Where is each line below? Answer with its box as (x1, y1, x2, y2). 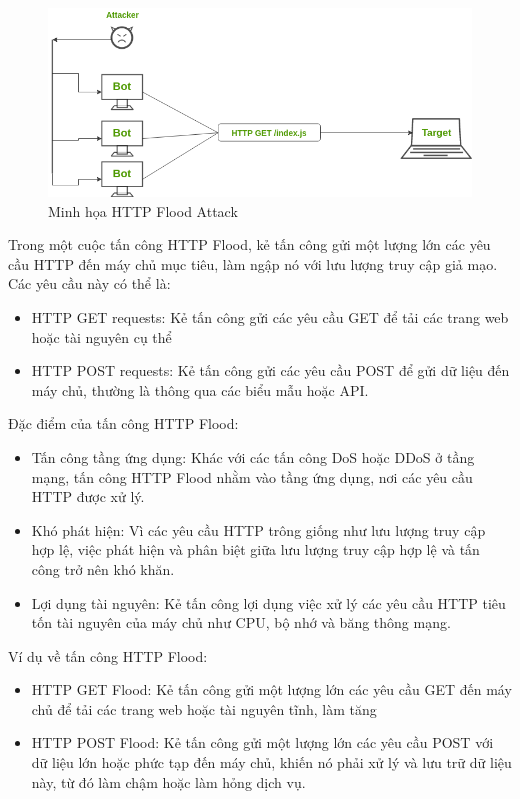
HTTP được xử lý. (31, 486, 145, 507)
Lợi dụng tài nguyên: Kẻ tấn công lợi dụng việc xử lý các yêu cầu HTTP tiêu (31, 592, 506, 613)
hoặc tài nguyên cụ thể (31, 326, 172, 347)
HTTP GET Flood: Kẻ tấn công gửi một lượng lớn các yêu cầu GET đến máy (31, 679, 512, 700)
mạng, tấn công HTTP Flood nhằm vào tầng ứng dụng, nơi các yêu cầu (31, 466, 473, 487)
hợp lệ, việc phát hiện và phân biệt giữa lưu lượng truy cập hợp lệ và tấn (31, 539, 480, 560)
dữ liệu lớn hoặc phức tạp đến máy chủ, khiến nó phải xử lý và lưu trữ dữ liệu (31, 752, 512, 773)
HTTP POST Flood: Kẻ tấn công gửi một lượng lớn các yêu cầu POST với (31, 732, 494, 753)
